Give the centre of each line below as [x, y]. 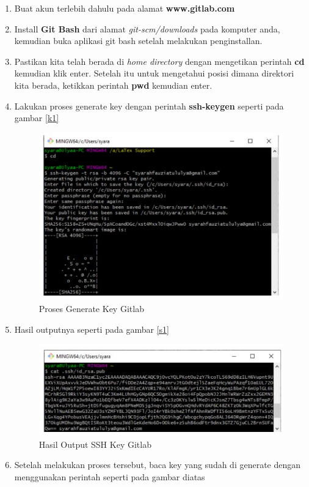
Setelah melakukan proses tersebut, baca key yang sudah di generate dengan [158, 465]
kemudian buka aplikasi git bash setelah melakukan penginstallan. [138, 41]
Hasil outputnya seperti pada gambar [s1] [92, 329]
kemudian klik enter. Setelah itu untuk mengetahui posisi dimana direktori [154, 73]
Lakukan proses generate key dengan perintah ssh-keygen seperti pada [149, 106]
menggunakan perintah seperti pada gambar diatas [110, 477]
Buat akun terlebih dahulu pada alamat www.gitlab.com [125, 8]
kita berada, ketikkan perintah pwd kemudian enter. [113, 85]
